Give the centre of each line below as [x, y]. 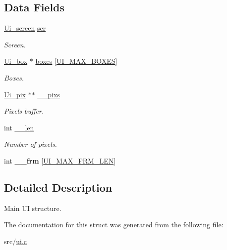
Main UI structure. [33, 208]
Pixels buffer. [24, 111]
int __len [19, 127]
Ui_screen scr [25, 28]
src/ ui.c [16, 241]
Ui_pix [15, 94]
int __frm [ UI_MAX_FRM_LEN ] [60, 160]
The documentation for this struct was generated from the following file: [114, 225]
